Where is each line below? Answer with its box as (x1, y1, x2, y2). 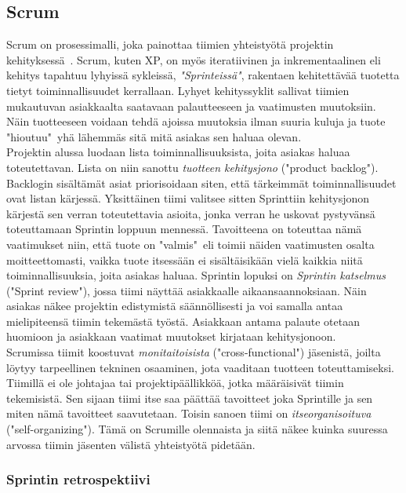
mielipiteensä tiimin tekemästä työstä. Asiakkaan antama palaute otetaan (6, 312, 361, 329)
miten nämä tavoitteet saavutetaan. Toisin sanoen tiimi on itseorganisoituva (6, 405, 372, 422)
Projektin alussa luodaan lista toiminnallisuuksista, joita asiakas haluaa (6, 144, 350, 160)
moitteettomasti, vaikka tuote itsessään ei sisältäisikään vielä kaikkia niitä (6, 251, 363, 268)
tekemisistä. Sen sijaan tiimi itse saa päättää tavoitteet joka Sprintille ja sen (6, 389, 373, 406)
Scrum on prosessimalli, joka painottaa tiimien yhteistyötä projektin (6, 36, 334, 53)
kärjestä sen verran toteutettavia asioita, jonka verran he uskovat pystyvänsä (6, 205, 375, 221)
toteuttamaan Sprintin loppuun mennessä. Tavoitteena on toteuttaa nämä (6, 221, 362, 237)
